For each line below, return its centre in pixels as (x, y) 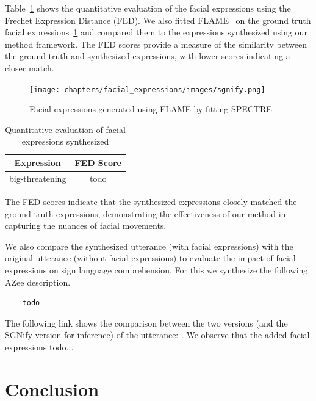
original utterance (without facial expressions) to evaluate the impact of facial (150, 258)
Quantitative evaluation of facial (65, 129)
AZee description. (38, 282)
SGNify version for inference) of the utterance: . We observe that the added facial (157, 335)
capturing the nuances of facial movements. (86, 226)
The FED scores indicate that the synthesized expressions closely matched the (151, 201)
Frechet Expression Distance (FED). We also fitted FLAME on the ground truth (158, 20)
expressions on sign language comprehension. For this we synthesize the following (156, 269)
